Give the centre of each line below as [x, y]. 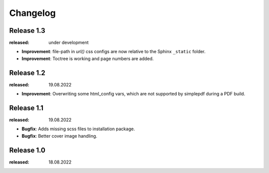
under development [69, 43]
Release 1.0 [27, 150]
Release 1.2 [27, 73]
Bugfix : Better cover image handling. [60, 136]
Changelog [32, 13]
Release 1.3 [27, 31]
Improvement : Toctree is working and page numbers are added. [88, 58]
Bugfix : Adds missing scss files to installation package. [78, 129]
